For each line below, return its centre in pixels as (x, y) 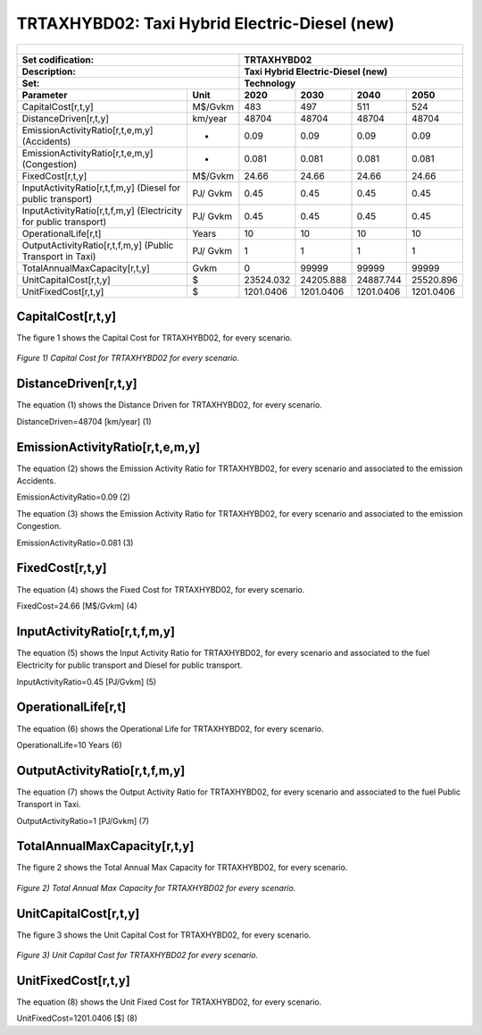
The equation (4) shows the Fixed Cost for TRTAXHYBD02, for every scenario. (161, 589)
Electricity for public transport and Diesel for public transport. (129, 665)
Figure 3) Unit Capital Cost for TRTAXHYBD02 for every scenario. (137, 955)
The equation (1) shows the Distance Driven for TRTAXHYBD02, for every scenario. (170, 405)
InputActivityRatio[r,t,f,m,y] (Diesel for (101, 188)
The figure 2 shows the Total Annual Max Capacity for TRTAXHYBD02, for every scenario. (182, 868)
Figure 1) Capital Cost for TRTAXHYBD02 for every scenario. (128, 358)
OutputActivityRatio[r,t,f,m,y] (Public (98, 245)
